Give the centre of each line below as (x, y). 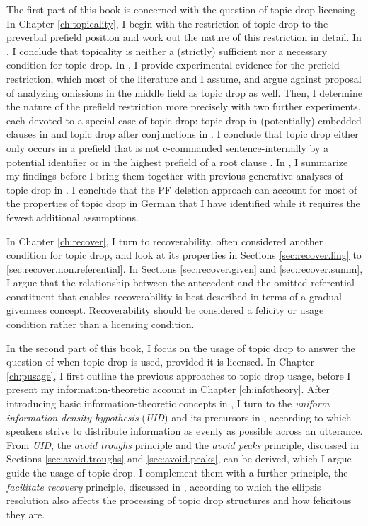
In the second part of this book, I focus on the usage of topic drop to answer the (181, 347)
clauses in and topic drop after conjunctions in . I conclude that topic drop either (183, 134)
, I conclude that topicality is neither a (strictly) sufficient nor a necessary (167, 51)
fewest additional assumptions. (73, 217)
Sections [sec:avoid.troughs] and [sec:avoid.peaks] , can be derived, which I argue (179, 458)
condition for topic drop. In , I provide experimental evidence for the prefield (173, 65)
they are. (26, 514)
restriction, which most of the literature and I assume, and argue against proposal (184, 78)
